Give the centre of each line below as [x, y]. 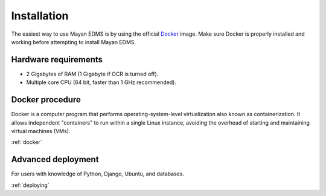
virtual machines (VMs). [41, 131]
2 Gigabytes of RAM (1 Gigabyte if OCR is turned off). [92, 74]
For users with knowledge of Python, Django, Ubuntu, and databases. [97, 174]
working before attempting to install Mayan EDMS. [74, 42]
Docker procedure [46, 100]
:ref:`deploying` [30, 185]
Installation [40, 16]
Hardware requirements [57, 60]
